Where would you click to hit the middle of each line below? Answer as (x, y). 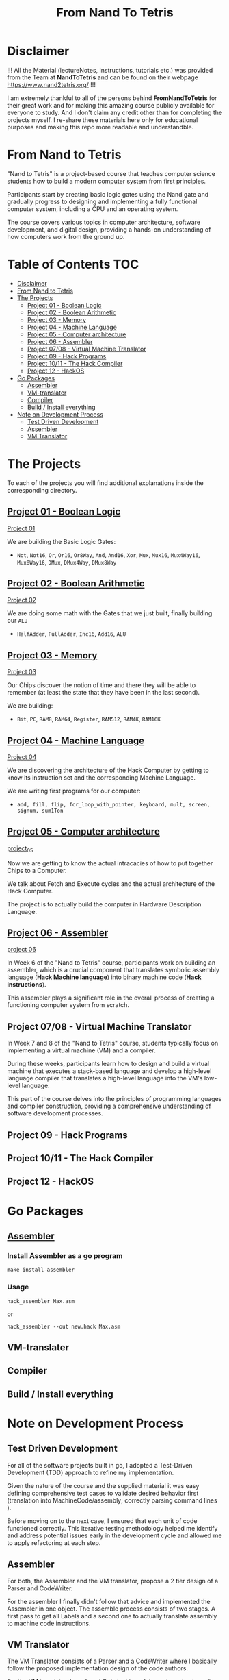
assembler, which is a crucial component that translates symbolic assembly (113, 970)
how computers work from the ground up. (66, 236)
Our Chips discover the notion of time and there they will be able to (102, 685)
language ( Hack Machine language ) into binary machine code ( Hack (104, 977)
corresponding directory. (42, 490)
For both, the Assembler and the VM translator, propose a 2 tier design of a (113, 1581)
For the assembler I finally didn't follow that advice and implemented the (109, 1601)
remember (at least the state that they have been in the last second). (104, 693)
